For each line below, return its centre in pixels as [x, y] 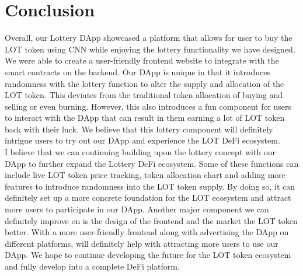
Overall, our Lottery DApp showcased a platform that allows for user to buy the [149, 38]
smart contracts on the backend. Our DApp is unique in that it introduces [137, 71]
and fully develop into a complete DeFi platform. [92, 266]
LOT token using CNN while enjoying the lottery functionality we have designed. [150, 49]
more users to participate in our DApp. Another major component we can [137, 209]
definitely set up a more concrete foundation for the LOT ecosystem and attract [148, 198]
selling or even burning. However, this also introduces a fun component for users [148, 106]
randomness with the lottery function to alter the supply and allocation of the [144, 83]
